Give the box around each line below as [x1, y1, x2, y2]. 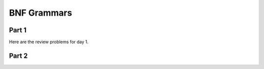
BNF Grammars [9, 7, 72, 18]
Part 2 [9, 51, 28, 60]
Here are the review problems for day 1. [9, 39, 89, 45]
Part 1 [9, 26, 27, 34]
